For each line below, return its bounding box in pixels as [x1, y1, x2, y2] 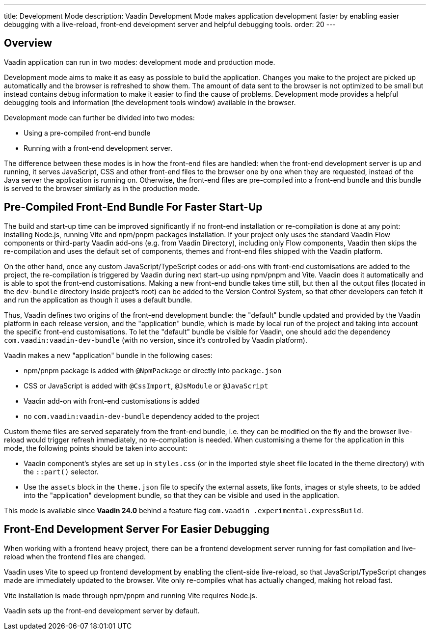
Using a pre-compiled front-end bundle [24, 128, 151, 137]
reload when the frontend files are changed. [4, 552, 146, 561]
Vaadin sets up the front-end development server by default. [4, 606, 200, 615]
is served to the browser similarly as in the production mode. [4, 184, 200, 193]
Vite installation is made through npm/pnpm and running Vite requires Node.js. [4, 591, 258, 600]
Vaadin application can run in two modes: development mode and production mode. [4, 57, 275, 66]
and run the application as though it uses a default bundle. [4, 295, 192, 304]
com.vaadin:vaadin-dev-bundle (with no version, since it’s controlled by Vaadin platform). [4, 335, 307, 344]
